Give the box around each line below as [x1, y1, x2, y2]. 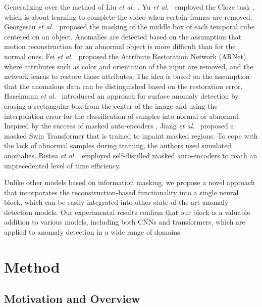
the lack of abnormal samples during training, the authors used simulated [4, 140, 232, 151]
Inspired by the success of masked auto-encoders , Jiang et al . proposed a [4, 120, 234, 131]
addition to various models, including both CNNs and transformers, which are [4, 216, 245, 227]
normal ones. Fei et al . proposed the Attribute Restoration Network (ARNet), [4, 51, 248, 61]
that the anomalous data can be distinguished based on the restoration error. [4, 80, 243, 91]
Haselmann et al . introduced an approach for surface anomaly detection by [4, 91, 239, 101]
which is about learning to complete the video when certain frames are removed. [4, 11, 252, 22]
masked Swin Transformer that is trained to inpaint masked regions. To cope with [4, 130, 258, 141]
